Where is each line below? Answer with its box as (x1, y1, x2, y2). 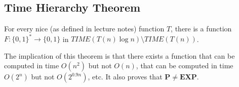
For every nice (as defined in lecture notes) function (4, 23, 165, 34)
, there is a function (171, 23, 232, 34)
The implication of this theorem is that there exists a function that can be (4, 50, 235, 61)
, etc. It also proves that (88, 71, 163, 82)
